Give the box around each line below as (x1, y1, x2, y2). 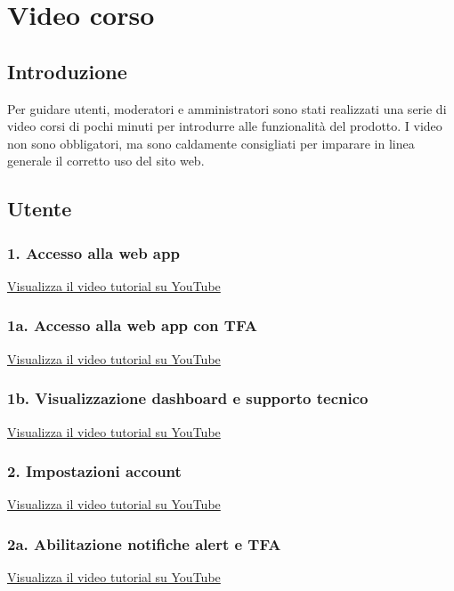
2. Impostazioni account (7, 460, 182, 482)
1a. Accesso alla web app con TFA (7, 314, 257, 336)
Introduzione (7, 57, 127, 85)
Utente (7, 195, 72, 223)
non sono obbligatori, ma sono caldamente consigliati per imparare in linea (7, 134, 415, 152)
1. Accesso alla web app (7, 241, 180, 263)
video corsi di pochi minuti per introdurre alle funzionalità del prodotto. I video (7, 117, 442, 135)
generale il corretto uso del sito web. (7, 151, 205, 170)
